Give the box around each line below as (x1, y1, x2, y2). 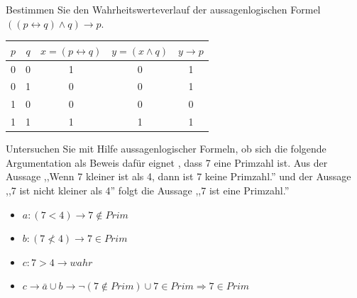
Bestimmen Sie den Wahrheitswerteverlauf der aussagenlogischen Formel (6, 2, 321, 16)
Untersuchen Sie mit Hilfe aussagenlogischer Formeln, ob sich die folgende (6, 141, 326, 156)
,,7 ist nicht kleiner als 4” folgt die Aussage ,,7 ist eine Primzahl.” (6, 182, 290, 197)
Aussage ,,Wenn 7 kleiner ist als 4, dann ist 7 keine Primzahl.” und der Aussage (6, 169, 351, 184)
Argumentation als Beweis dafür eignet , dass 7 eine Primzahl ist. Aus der (6, 155, 328, 170)
